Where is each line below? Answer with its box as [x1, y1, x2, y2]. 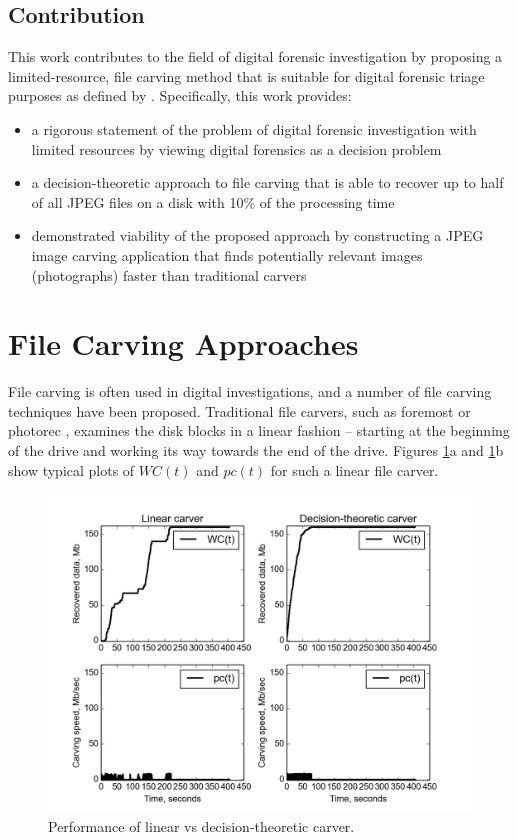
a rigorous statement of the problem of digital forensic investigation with [31, 118, 477, 139]
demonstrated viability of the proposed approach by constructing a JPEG [31, 225, 484, 246]
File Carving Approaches [8, 323, 359, 364]
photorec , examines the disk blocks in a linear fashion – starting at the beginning [8, 420, 510, 441]
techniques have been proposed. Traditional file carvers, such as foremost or [8, 400, 471, 421]
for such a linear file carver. [270, 459, 439, 480]
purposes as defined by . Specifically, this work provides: [8, 85, 352, 106]
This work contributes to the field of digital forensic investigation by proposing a [8, 46, 503, 67]
